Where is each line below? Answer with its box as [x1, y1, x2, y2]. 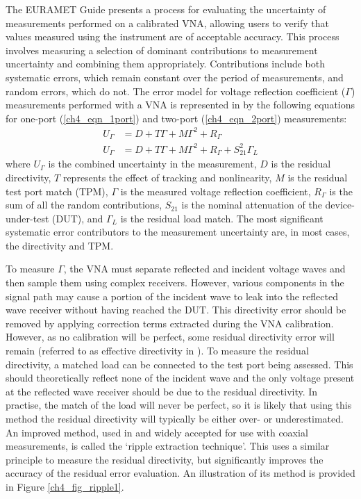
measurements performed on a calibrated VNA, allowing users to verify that [6, 15, 330, 30]
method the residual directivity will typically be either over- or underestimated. [6, 411, 344, 425]
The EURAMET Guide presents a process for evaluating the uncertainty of [6, 2, 326, 16]
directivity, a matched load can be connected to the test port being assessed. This [6, 357, 353, 371]
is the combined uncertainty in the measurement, [48, 156, 257, 171]
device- [325, 197, 355, 212]
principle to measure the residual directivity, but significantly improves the [6, 452, 324, 466]
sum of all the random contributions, [6, 197, 162, 212]
